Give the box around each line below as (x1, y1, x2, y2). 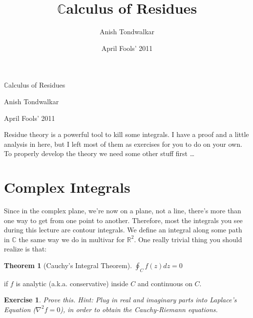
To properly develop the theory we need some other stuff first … (4, 148, 195, 159)
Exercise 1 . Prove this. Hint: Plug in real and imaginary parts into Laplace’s (4, 295, 237, 305)
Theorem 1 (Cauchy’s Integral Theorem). (4, 260, 132, 270)
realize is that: (4, 244, 47, 254)
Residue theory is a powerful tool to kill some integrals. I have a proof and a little (4, 129, 249, 139)
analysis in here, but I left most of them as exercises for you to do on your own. (4, 138, 242, 149)
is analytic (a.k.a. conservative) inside (16, 278, 128, 288)
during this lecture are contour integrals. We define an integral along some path (4, 225, 242, 235)
